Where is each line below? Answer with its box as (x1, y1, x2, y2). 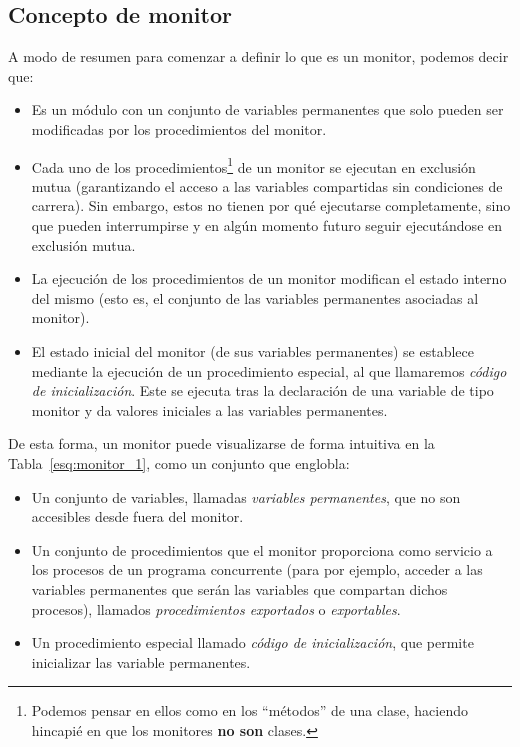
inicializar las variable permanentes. (31, 651, 251, 672)
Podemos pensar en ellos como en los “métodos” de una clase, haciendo (31, 700, 468, 721)
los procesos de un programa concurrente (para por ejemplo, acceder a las (31, 559, 483, 580)
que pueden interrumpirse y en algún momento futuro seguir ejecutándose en (31, 215, 503, 236)
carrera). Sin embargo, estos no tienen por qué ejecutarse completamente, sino (31, 195, 511, 216)
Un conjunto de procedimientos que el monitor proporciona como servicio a (31, 539, 493, 560)
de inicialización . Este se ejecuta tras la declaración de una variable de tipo (31, 380, 494, 401)
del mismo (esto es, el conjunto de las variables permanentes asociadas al (31, 287, 479, 308)
